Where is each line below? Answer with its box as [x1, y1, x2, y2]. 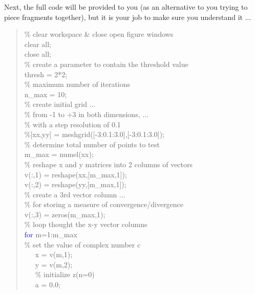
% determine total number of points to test [24, 139, 160, 149]
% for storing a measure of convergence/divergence [24, 199, 184, 210]
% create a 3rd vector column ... [24, 189, 125, 199]
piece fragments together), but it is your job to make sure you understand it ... [4, 11, 251, 22]
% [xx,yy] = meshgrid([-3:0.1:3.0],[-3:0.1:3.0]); [24, 129, 164, 140]
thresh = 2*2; [24, 69, 68, 79]
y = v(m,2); [35, 259, 73, 269]
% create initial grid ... [24, 99, 96, 109]
